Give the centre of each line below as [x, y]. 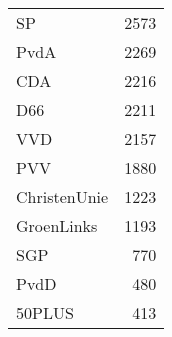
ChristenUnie [62, 196]
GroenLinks [57, 225]
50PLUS [45, 312]
